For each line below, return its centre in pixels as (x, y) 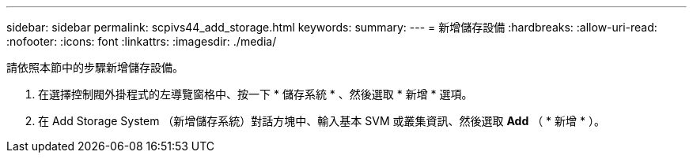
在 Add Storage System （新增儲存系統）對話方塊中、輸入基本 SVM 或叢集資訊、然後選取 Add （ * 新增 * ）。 (322, 121)
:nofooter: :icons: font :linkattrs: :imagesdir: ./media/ (142, 41)
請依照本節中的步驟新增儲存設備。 (95, 67)
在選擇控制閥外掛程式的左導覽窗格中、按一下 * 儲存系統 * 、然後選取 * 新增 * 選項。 (256, 94)
